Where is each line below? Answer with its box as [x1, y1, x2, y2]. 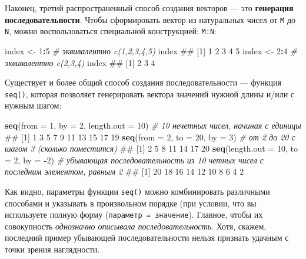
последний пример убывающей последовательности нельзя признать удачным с [5, 231, 289, 244]
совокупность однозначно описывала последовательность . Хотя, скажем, [5, 219, 267, 232]
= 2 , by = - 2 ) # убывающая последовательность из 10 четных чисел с [5, 153, 264, 166]
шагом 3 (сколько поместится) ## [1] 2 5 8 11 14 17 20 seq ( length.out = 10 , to [5, 142, 298, 155]
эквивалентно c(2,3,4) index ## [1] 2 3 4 [5, 56, 155, 68]
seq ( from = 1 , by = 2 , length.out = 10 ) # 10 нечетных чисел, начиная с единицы [5, 119, 301, 131]
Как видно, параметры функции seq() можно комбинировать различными [5, 185, 270, 197]
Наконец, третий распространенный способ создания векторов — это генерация [5, 2, 294, 14]
